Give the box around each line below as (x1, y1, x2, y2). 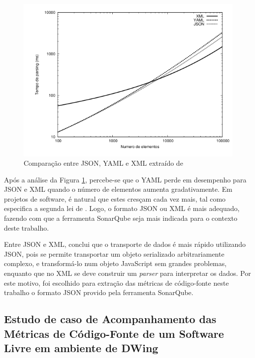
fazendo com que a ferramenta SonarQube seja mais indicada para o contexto (4, 213, 237, 223)
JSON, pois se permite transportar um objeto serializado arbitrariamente (4, 248, 224, 259)
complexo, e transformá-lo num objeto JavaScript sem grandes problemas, (4, 258, 227, 268)
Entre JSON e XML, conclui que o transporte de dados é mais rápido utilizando (4, 239, 246, 249)
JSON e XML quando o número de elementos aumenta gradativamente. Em (4, 184, 232, 194)
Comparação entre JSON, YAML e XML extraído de (24, 158, 183, 168)
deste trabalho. (4, 222, 49, 233)
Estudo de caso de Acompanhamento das (4, 311, 217, 327)
